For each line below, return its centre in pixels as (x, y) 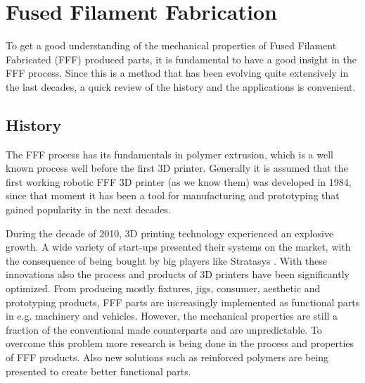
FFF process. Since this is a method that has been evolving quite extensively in (177, 73)
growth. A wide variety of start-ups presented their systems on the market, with (178, 247)
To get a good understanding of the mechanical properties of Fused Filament (171, 45)
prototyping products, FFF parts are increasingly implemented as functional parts (183, 302)
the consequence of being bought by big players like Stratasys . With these (167, 260)
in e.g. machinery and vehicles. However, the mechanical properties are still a (172, 316)
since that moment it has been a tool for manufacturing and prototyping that (173, 195)
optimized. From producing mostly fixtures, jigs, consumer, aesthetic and (163, 288)
